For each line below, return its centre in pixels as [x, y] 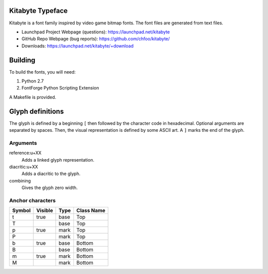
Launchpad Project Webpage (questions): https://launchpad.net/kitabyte [96, 32]
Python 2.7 [33, 81]
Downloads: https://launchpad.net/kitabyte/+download [78, 46]
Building [22, 60]
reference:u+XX [25, 153]
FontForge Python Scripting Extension [60, 88]
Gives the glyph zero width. [50, 188]
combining [20, 181]
